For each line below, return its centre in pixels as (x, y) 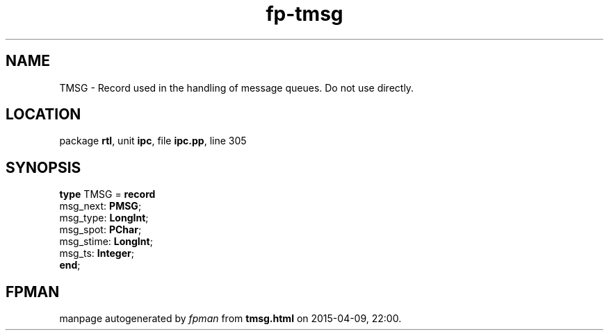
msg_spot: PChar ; (100, 230)
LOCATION (43, 115)
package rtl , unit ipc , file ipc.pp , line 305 (153, 141)
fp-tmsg (304, 14)
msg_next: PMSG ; (100, 206)
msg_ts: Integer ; (97, 253)
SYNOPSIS (43, 167)
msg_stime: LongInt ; (106, 242)
